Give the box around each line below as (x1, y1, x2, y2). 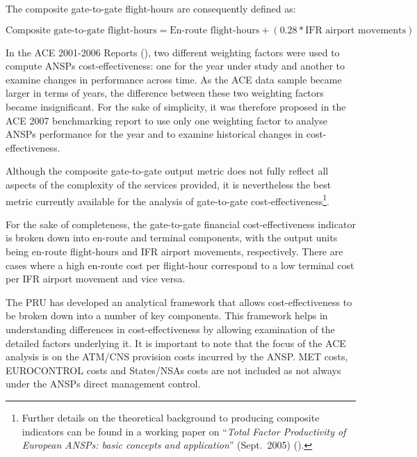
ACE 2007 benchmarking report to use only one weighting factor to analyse (6, 113, 327, 127)
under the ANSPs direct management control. (6, 376, 201, 391)
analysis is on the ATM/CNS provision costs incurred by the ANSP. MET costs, (6, 349, 348, 364)
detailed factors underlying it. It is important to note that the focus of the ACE (6, 335, 346, 350)
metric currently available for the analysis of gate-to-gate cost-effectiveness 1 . (6, 191, 329, 208)
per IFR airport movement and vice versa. (6, 271, 186, 286)
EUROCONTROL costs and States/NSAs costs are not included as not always (6, 362, 341, 377)
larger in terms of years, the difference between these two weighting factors (6, 86, 324, 100)
